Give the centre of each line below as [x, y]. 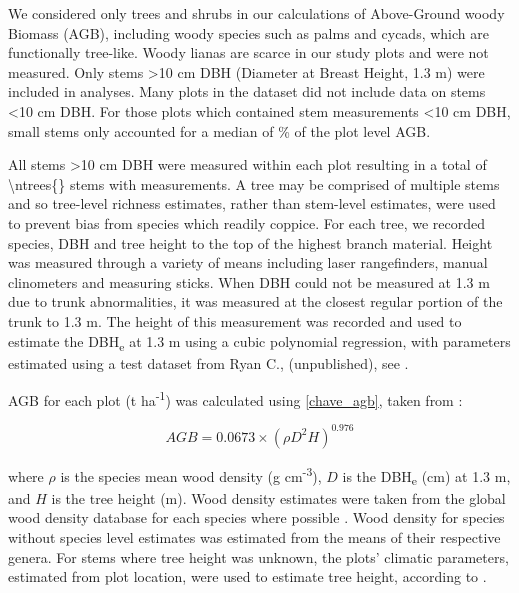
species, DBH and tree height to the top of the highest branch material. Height [250, 242]
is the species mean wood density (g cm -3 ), [191, 474]
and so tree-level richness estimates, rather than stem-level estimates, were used [252, 203]
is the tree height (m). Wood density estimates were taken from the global [278, 497]
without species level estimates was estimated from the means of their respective [254, 536]
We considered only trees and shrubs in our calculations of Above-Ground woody [256, 13]
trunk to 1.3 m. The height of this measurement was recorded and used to [235, 320]
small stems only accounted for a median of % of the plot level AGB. [219, 130]
